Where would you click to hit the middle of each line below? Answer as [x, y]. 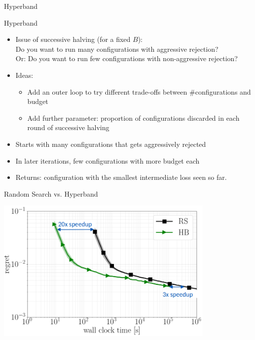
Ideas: [24, 75]
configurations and [223, 91]
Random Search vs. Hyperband [51, 193]
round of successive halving [68, 127]
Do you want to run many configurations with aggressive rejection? [117, 49]
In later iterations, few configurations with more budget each [108, 160]
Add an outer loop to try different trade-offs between [107, 91]
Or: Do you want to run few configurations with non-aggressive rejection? [127, 58]
